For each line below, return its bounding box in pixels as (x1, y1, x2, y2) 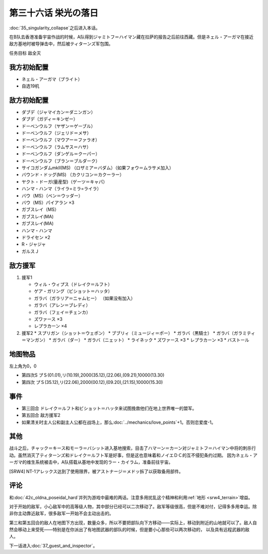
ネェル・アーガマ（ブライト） (21, 76, 83, 82)
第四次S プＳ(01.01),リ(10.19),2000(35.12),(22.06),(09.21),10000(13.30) (21, 372, 165, 378)
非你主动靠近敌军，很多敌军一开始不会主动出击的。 (9, 510, 114, 517)
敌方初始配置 (9, 96, 49, 104)
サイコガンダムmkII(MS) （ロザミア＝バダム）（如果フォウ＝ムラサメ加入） (21, 165, 174, 171)
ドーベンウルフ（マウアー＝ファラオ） (21, 137, 100, 143)
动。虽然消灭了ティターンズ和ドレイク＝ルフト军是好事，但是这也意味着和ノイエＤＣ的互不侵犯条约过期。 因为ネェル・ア (9, 452, 258, 458)
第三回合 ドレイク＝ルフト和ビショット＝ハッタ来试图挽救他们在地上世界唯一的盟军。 (21, 405, 197, 411)
